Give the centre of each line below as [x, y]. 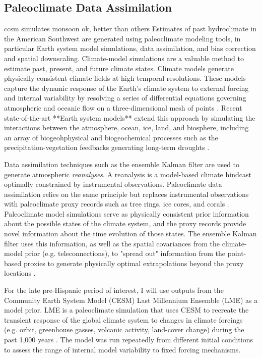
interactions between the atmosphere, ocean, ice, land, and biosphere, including [126, 127]
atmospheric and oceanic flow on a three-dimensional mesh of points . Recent [123, 107]
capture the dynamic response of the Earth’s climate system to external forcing [126, 88]
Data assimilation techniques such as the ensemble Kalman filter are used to [122, 164]
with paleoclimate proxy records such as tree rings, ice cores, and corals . [117, 204]
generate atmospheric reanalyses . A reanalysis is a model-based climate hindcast [128, 174]
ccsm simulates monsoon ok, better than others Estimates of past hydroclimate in [130, 29]
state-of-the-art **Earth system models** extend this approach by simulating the [130, 117]
